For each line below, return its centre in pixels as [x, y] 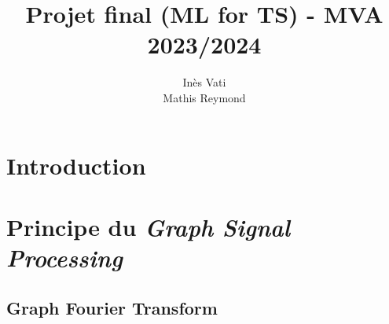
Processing [64, 258]
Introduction [76, 165]
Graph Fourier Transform [112, 307]
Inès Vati [204, 82]
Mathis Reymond [204, 97]
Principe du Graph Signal [148, 226]
